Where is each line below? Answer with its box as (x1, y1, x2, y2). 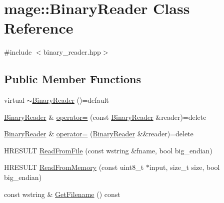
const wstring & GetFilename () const (4, 188, 120, 199)
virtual (4, 95, 24, 105)
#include (4, 47, 32, 57)
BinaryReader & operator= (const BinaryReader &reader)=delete (4, 111, 206, 122)
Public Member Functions (4, 71, 141, 87)
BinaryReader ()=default (32, 95, 109, 105)
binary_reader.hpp (43, 47, 101, 57)
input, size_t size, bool (149, 162, 220, 172)
